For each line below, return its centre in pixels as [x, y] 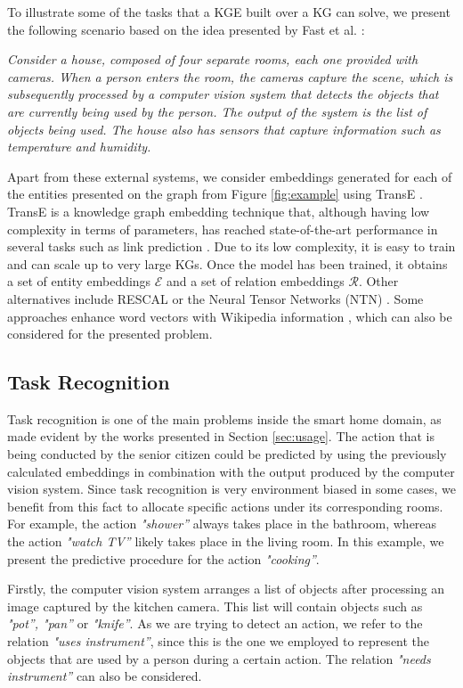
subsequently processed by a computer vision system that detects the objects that [223, 94]
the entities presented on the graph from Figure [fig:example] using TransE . [215, 194]
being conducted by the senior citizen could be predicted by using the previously [227, 454]
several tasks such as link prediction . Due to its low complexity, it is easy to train [231, 246]
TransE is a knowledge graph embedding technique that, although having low [219, 211]
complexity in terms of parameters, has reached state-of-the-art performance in [223, 229]
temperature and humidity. [79, 147]
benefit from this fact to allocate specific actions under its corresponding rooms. [225, 506]
